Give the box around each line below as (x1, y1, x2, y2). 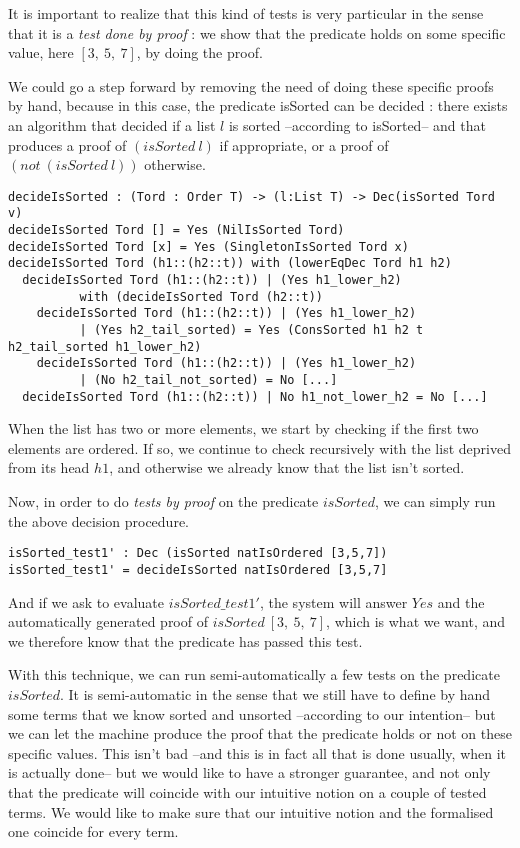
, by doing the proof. (136, 42, 263, 63)
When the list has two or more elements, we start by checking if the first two (8, 418, 479, 439)
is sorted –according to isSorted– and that (228, 114, 486, 135)
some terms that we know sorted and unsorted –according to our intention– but (8, 703, 496, 724)
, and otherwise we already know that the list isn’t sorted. (109, 457, 465, 478)
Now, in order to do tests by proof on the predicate (8, 491, 319, 512)
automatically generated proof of (8, 611, 208, 632)
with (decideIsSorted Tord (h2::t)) (79, 289, 323, 304)
